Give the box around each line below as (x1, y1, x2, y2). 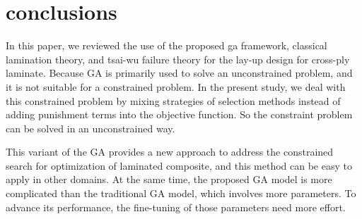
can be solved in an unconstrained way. (6, 120, 175, 135)
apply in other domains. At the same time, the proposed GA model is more (6, 172, 332, 187)
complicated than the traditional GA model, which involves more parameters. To (6, 186, 356, 201)
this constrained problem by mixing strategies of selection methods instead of (6, 93, 341, 108)
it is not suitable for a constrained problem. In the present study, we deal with (6, 79, 346, 94)
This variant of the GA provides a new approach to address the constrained (6, 144, 334, 159)
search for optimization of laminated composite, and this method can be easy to (6, 158, 352, 173)
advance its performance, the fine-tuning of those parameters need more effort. (6, 199, 346, 214)
